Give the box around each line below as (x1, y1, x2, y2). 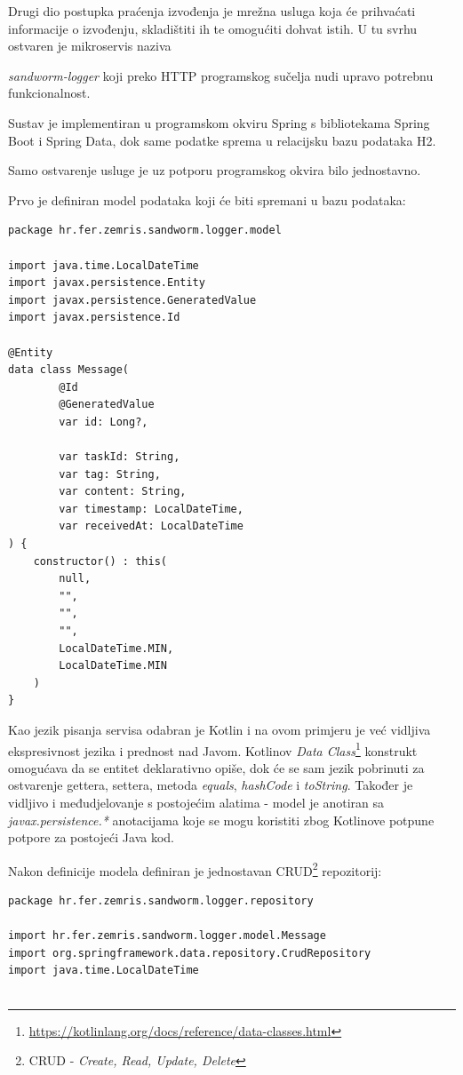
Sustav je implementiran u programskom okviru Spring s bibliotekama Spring (8, 113, 430, 131)
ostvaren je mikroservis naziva (8, 36, 172, 55)
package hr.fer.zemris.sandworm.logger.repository (8, 895, 314, 908)
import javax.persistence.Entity (8, 276, 205, 290)
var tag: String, (59, 467, 161, 481)
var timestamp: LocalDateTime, (59, 502, 243, 515)
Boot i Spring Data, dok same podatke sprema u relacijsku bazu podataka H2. (8, 131, 436, 149)
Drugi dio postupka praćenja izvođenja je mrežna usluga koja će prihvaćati (8, 2, 416, 20)
